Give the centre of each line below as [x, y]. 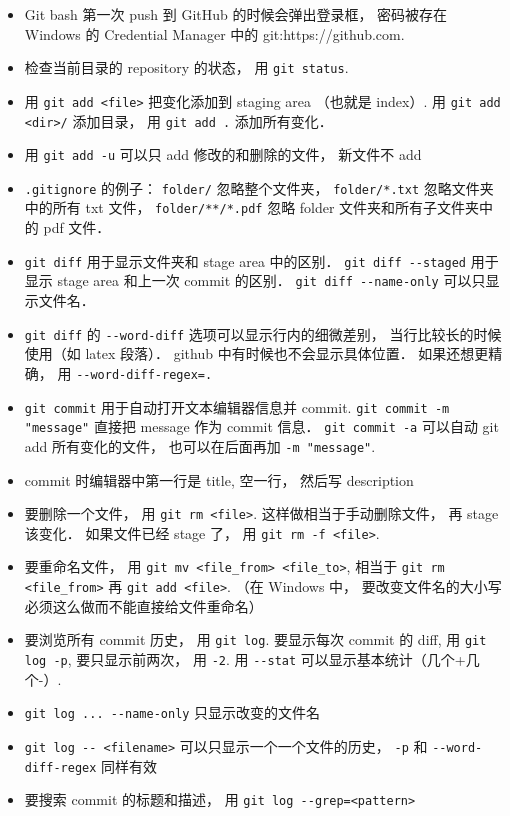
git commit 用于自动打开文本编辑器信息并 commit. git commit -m [237, 406]
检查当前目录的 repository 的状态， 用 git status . [186, 67]
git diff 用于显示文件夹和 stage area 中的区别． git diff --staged [245, 260]
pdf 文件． [77, 227]
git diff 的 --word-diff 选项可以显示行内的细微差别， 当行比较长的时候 [263, 333]
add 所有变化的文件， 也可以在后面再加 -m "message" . [200, 445]
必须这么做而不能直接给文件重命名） [143, 605]
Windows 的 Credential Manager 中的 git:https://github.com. [214, 33]
